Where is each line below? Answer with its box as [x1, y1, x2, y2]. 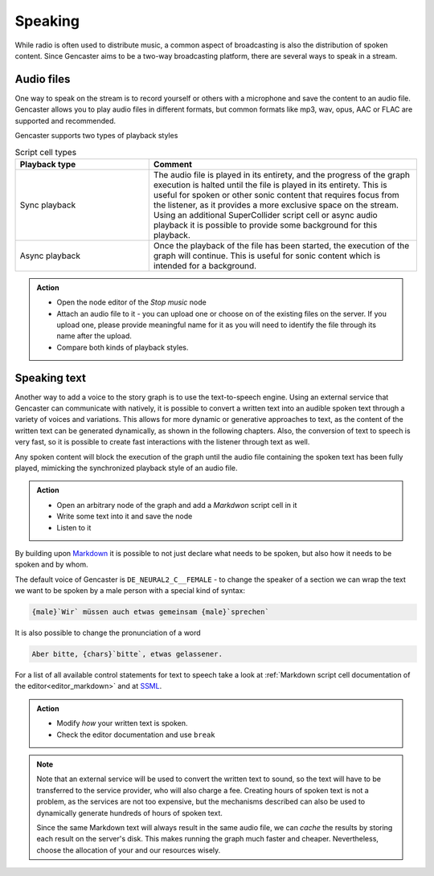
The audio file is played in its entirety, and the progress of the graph [153, 169, 410, 180]
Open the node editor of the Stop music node [56, 297, 207, 307]
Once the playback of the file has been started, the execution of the [153, 239, 410, 251]
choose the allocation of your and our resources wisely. [36, 845, 221, 855]
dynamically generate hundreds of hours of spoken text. [36, 808, 223, 817]
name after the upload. [56, 331, 133, 341]
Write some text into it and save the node [56, 511, 193, 522]
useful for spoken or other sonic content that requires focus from [153, 189, 399, 200]
